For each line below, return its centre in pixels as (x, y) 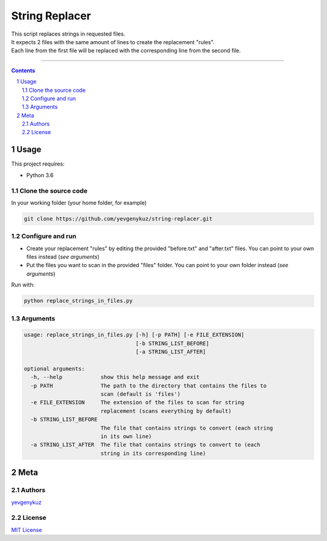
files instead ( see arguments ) (63, 257)
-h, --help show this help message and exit (115, 377)
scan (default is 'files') (140, 394)
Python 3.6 (40, 175)
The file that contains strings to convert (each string (187, 428)
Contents (23, 70)
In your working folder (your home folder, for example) (79, 202)
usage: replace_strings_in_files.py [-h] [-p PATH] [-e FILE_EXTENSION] (134, 335)
